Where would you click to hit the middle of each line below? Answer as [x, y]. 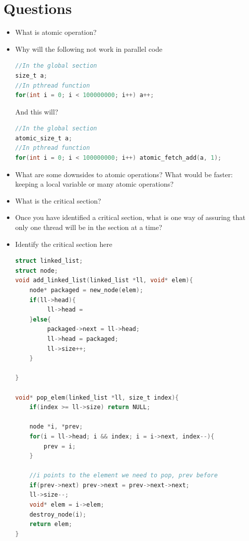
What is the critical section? [58, 200]
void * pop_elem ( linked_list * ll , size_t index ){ [97, 397]
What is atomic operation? [56, 32]
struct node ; [36, 270]
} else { [40, 319]
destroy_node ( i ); [58, 514]
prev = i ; [60, 446]
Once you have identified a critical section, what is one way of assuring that [130, 217]
